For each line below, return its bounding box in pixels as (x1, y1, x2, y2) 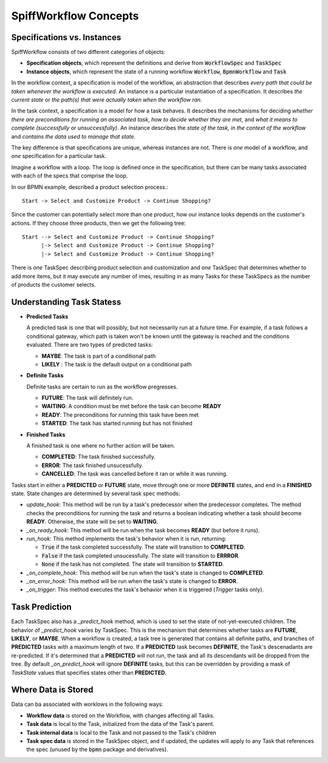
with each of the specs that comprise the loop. (11, 172, 128, 179)
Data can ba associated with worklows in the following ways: (11, 700, 163, 708)
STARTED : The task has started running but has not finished (41, 420, 193, 427)
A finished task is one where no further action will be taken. (26, 442, 176, 450)
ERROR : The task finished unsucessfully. (41, 462, 144, 469)
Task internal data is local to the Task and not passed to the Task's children (26, 729, 217, 736)
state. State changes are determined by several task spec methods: (11, 490, 180, 497)
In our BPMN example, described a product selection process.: (11, 183, 168, 191)
